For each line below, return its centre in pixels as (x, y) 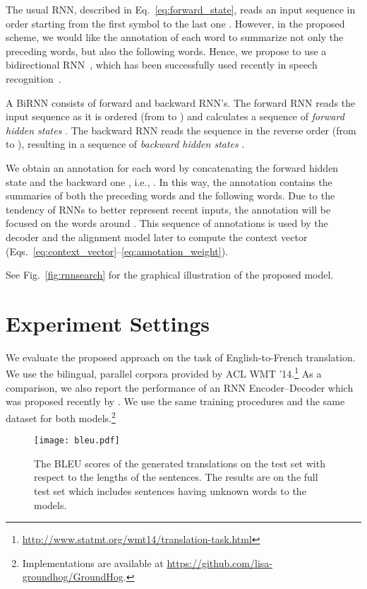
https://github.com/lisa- (219, 562)
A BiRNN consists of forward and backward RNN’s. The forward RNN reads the (181, 102)
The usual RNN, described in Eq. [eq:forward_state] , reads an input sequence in (181, 9)
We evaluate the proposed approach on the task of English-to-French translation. (181, 357)
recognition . (34, 78)
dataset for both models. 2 (61, 416)
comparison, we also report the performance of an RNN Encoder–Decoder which (180, 387)
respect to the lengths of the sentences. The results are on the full (176, 477)
